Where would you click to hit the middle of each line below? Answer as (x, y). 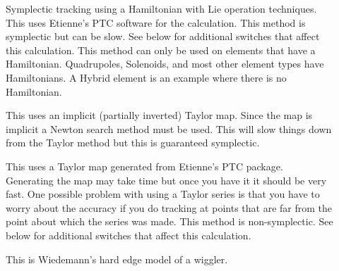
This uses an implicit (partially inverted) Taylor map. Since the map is (159, 115)
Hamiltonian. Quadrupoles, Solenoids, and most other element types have (165, 64)
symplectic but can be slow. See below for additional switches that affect (163, 36)
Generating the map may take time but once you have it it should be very (166, 180)
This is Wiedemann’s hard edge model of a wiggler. (117, 259)
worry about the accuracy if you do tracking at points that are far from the (169, 207)
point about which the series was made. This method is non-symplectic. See (169, 221)
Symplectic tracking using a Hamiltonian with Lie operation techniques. (161, 8)
